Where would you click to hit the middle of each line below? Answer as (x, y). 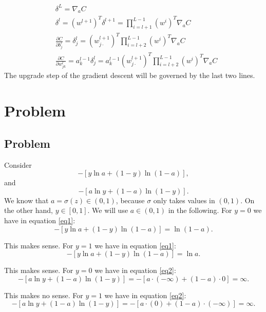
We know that (26, 200)
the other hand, (28, 210)
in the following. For (200, 210)
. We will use (108, 210)
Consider (18, 164)
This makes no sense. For (44, 295)
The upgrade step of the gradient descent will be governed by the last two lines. (130, 75)
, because (130, 200)
